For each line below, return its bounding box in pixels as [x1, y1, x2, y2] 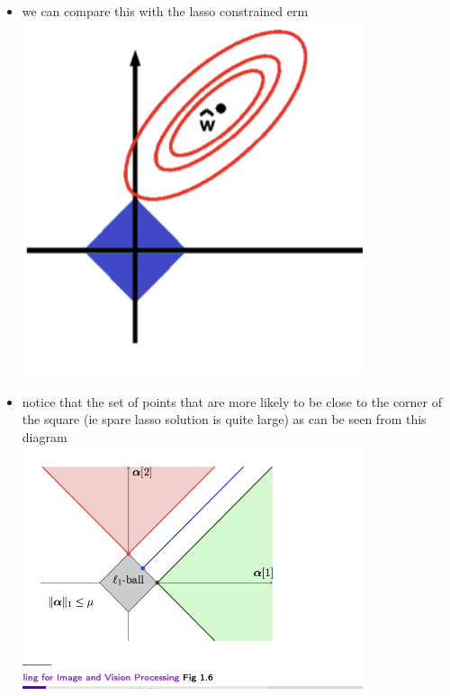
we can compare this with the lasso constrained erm [22, 2, 309, 20]
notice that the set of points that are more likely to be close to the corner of [22, 392, 443, 411]
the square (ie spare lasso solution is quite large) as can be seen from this [22, 410, 427, 429]
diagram [22, 427, 67, 446]
